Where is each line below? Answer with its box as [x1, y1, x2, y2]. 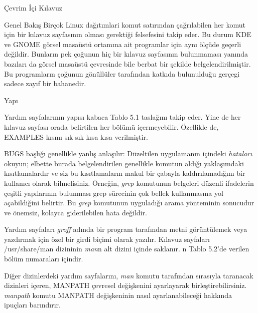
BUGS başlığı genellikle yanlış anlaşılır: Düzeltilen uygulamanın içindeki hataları [4, 148, 252, 159]
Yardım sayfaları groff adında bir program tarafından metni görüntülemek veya [4, 224, 247, 234]
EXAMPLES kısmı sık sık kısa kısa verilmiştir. [4, 131, 148, 142]
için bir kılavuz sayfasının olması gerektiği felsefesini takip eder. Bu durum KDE [4, 29, 251, 40]
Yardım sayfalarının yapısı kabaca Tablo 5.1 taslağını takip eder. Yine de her [4, 112, 241, 122]
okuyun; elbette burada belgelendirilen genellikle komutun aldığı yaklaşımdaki [4, 158, 244, 168]
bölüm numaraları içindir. [4, 253, 83, 264]
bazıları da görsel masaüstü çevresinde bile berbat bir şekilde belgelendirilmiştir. [4, 58, 251, 69]
